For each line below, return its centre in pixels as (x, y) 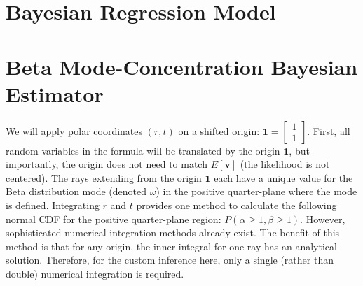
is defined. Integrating (53, 205)
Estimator (55, 93)
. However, (323, 219)
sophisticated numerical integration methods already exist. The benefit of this (173, 233)
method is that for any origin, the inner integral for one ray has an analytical (171, 246)
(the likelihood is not (285, 164)
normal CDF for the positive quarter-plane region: (114, 219)
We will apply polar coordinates (74, 130)
